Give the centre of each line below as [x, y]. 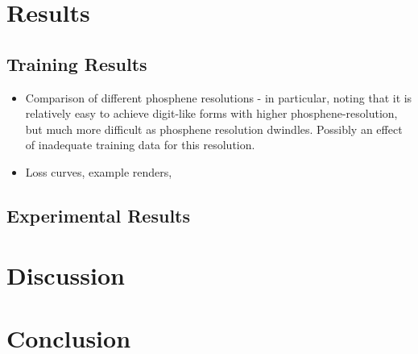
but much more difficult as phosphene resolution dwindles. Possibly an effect [214, 129]
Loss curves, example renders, [99, 171]
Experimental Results [98, 215]
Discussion [66, 275]
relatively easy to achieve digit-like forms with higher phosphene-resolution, [211, 113]
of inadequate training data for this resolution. [140, 145]
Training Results [77, 63]
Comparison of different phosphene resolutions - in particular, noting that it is [219, 97]
